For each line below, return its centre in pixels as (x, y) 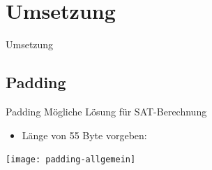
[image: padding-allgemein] (71, 160)
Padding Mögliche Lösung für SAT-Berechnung (106, 111)
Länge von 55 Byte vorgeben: (84, 135)
